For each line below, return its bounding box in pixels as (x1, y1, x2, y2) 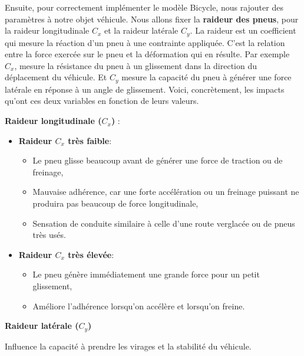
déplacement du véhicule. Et (5, 71, 107, 83)
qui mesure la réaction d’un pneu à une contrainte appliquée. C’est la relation (5, 36, 285, 48)
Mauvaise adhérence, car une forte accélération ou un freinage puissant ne (32, 185, 299, 198)
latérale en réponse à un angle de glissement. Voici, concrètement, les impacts (5, 83, 285, 95)
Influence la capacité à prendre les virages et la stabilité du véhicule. (5, 339, 252, 352)
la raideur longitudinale (5, 24, 90, 37)
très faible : (68, 134, 112, 146)
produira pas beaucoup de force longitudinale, (32, 197, 199, 210)
